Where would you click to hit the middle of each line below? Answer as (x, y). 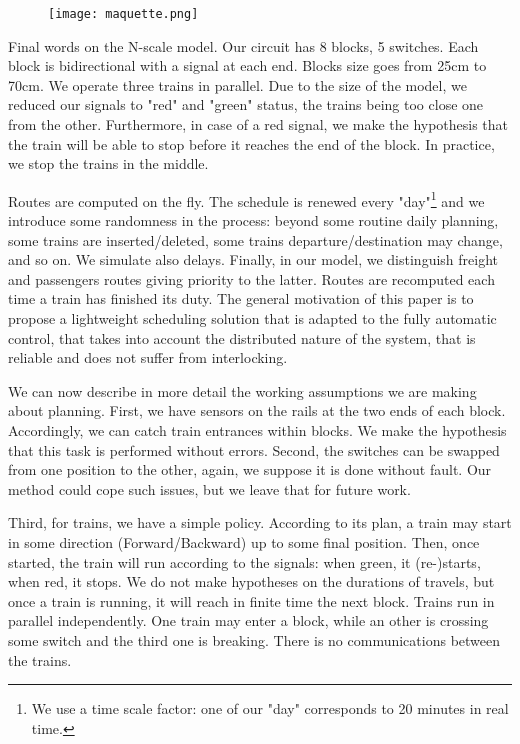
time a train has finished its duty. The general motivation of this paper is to (241, 298)
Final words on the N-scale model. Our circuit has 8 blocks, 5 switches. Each (243, 45)
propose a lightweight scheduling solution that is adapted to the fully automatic (252, 318)
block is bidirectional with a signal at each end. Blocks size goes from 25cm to (247, 65)
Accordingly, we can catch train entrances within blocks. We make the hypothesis (257, 430)
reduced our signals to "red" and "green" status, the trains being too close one (246, 104)
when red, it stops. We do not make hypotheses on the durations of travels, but (251, 581)
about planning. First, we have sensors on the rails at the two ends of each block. (257, 410)
